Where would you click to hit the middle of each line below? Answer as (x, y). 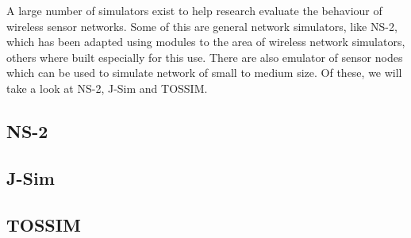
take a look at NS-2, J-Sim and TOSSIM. (107, 88)
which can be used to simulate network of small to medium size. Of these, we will (204, 73)
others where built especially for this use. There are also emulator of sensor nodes (205, 57)
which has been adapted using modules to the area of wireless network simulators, (206, 42)
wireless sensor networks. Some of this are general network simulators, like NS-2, (202, 26)
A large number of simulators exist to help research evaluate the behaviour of (194, 10)
